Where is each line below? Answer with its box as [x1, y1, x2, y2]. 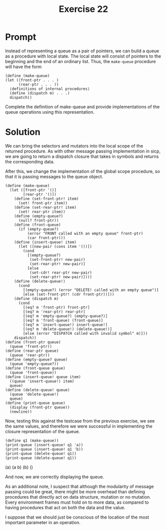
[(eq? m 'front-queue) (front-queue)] [23, 318, 103, 323]
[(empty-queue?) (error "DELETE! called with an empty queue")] [23, 287, 159, 293]
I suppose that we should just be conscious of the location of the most [5, 514, 149, 520]
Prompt [5, 31, 36, 43]
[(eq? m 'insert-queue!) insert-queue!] [23, 322, 108, 327]
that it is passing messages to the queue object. [5, 173, 103, 179]
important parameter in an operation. [5, 519, 81, 525]
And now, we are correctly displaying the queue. [5, 473, 104, 480]
